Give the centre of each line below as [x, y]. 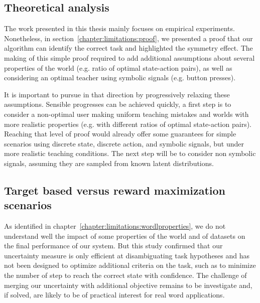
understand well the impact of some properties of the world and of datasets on [125, 236]
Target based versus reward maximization [115, 190]
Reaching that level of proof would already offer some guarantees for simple [120, 134]
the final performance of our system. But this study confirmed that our [113, 246]
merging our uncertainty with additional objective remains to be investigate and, [128, 285]
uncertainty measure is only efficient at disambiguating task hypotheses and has [127, 255]
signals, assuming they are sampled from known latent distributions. [109, 163]
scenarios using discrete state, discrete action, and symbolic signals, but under [124, 143]
